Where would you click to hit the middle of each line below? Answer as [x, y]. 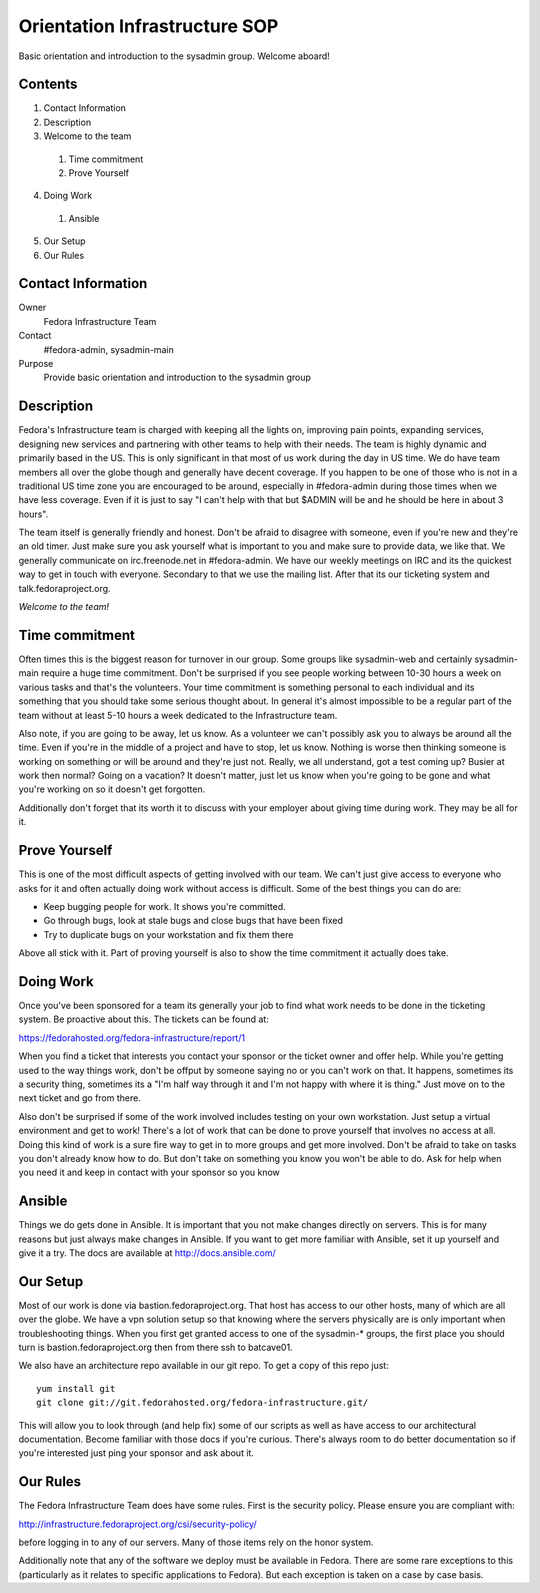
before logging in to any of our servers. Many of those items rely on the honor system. [196, 1542]
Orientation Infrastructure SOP [148, 26]
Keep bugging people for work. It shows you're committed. [164, 906]
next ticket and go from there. [80, 1098]
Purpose [36, 364]
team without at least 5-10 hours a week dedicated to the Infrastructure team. [178, 715]
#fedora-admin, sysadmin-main [108, 349]
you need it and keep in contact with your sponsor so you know [149, 1172]
